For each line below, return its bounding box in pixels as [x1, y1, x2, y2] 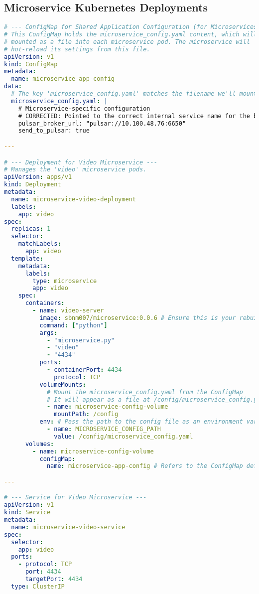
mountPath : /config [54, 411, 119, 418]
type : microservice [32, 277, 97, 285]
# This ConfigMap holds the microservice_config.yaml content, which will [4, 31, 258, 38]
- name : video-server [32, 307, 104, 314]
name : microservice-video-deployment [11, 195, 136, 203]
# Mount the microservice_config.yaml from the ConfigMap [46, 388, 243, 396]
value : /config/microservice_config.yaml [54, 433, 193, 440]
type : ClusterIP [11, 583, 65, 590]
